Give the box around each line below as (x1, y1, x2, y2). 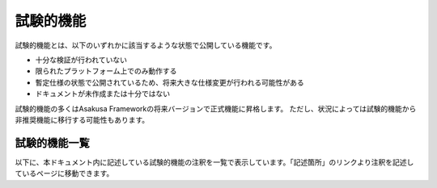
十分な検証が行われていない (35, 55, 127, 65)
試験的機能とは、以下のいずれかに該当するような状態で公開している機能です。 (15, 40, 277, 50)
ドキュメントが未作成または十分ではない (35, 89, 170, 98)
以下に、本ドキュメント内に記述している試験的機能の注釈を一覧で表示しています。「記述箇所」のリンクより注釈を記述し (15, 157, 414, 167)
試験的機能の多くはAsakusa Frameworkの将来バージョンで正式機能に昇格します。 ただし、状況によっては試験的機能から (15, 103, 417, 113)
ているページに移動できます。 (15, 169, 114, 178)
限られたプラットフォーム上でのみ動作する (35, 66, 177, 76)
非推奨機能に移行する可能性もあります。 (15, 115, 150, 124)
